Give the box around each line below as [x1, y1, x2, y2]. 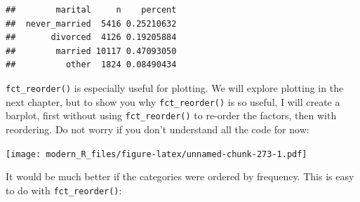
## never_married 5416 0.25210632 [6, 18, 177, 29]
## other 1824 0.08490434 [6, 60, 177, 70]
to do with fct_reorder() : [6, 182, 122, 197]
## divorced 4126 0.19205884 [6, 32, 177, 43]
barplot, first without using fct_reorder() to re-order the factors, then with [6, 108, 337, 123]
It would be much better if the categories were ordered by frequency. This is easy [6, 169, 354, 184]
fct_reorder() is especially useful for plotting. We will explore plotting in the [6, 80, 344, 95]
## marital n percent [6, 5, 177, 15]
